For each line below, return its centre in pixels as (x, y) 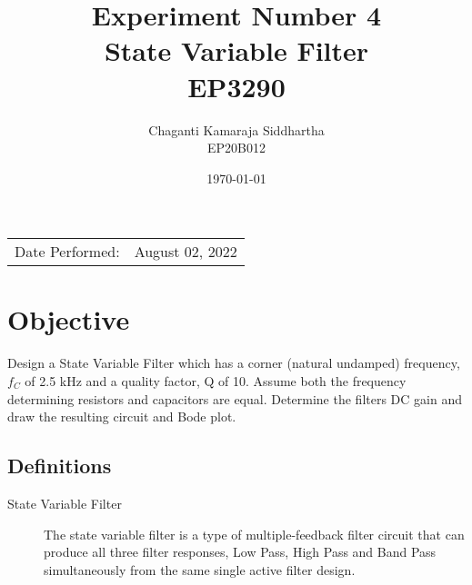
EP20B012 (236, 148)
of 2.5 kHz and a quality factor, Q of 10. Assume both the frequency (216, 381)
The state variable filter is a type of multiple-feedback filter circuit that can (254, 534)
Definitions (60, 466)
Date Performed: (67, 252)
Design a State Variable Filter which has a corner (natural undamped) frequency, (234, 363)
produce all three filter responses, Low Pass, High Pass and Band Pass (240, 552)
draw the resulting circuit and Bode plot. (122, 416)
